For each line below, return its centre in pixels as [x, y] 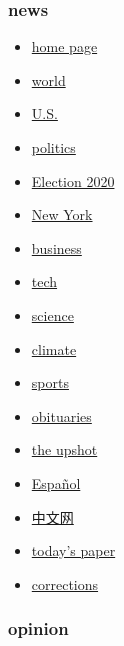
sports [50, 382]
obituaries [61, 415]
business [56, 247]
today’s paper [73, 550]
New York [62, 214]
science [52, 314]
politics [53, 147]
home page [64, 46]
